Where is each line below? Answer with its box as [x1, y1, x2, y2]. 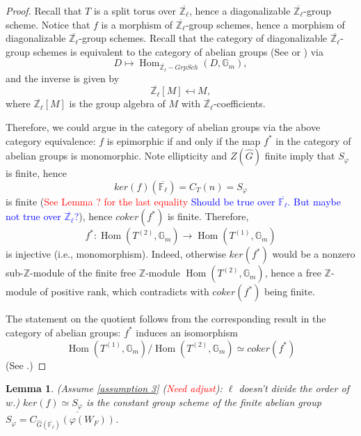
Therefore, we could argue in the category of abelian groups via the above [6, 119, 321, 134]
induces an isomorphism [136, 325, 238, 339]
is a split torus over [93, 3, 177, 17]
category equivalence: [6, 133, 96, 148]
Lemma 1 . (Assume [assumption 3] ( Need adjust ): [6, 381, 223, 396]
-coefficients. [213, 96, 266, 111]
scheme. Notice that [6, 17, 90, 31]
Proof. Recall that [6, 3, 82, 17]
